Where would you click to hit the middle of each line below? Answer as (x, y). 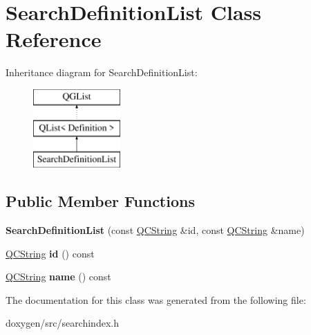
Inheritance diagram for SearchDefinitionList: (102, 72)
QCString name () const (58, 277)
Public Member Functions (100, 201)
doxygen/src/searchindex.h (62, 323)
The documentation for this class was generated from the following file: (156, 299)
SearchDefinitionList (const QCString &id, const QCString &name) (155, 230)
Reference (54, 39)
